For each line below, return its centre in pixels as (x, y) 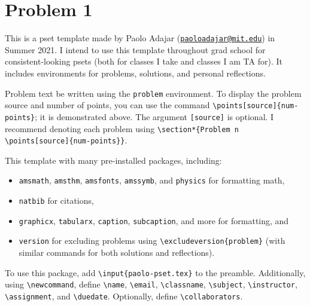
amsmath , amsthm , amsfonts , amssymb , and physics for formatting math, (152, 180)
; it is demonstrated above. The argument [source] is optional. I (154, 116)
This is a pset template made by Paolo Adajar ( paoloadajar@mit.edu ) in (140, 38)
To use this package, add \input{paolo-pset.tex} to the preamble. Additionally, (155, 272)
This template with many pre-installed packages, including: (113, 160)
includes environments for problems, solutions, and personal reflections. (135, 73)
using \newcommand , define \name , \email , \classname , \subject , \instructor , (151, 284)
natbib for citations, (56, 201)
